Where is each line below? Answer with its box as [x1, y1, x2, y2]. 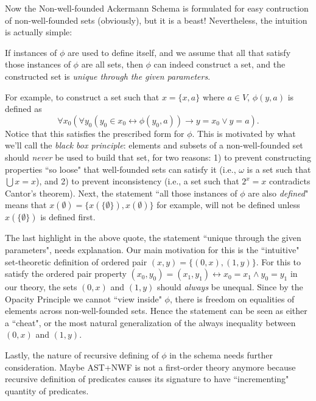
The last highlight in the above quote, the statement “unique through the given [5, 231, 301, 244]
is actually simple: [5, 26, 72, 38]
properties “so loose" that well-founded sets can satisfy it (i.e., [5, 162, 236, 175]
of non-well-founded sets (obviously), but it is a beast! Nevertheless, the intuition [5, 13, 307, 26]
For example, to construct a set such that [5, 90, 160, 103]
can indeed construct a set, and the [153, 58, 286, 71]
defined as [5, 102, 42, 115]
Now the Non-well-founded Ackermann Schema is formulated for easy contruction [5, 2, 309, 14]
